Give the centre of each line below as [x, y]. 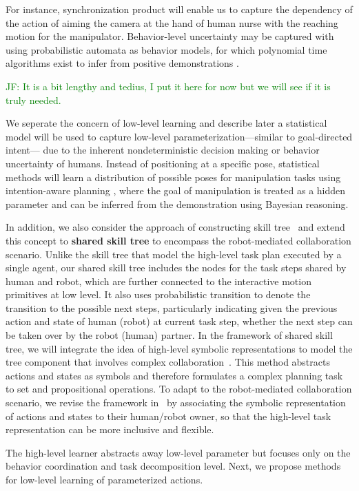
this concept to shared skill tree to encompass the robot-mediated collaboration [178, 240]
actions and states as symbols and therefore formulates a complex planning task [174, 375]
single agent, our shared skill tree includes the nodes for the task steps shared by [176, 268]
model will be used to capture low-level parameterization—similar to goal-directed [179, 136]
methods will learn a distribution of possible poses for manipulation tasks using [173, 177]
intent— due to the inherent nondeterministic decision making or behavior [163, 150]
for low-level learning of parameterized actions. [104, 479]
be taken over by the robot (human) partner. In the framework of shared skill [169, 335]
